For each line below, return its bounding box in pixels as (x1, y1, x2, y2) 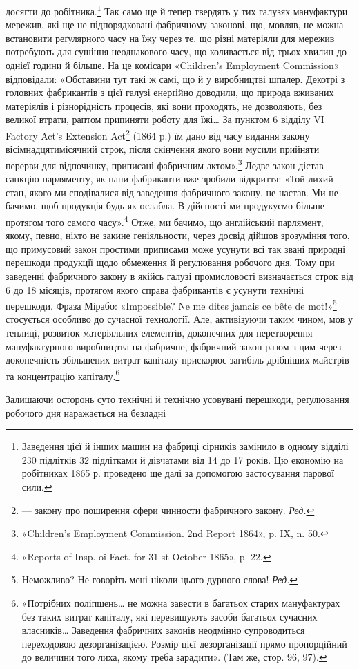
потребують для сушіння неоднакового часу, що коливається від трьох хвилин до (6, 44, 347, 59)
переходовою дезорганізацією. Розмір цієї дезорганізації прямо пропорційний (21, 636, 347, 650)
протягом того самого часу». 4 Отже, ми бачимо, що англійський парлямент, (6, 212, 324, 229)
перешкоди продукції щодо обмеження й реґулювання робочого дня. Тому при (6, 255, 335, 270)
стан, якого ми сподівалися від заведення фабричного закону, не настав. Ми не (6, 185, 338, 199)
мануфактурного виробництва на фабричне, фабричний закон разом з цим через (6, 339, 342, 353)
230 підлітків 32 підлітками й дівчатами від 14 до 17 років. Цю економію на (21, 452, 344, 467)
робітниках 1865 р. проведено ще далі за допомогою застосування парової (21, 466, 335, 480)
